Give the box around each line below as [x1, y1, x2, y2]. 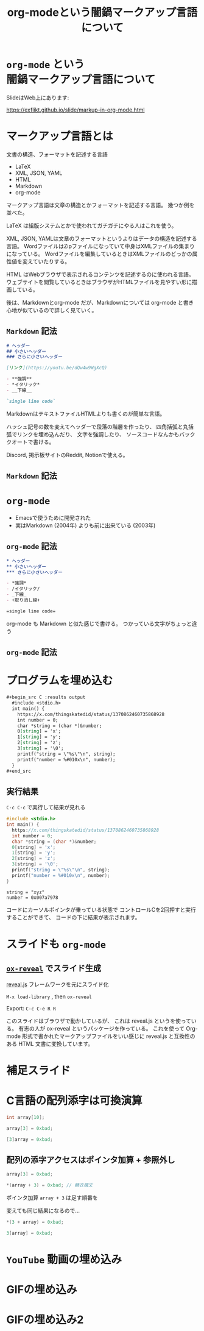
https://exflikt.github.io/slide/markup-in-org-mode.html [6, 106, 145, 113]
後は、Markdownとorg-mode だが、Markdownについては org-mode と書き [6, 299, 194, 306]
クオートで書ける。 [6, 438, 55, 445]
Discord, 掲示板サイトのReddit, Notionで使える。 [6, 451, 129, 458]
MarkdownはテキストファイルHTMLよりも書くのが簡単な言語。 [6, 410, 166, 417]
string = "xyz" [6, 889, 45, 895]
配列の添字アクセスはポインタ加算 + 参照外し [6, 1154, 175, 1165]
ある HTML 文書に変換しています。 [6, 1040, 94, 1047]
